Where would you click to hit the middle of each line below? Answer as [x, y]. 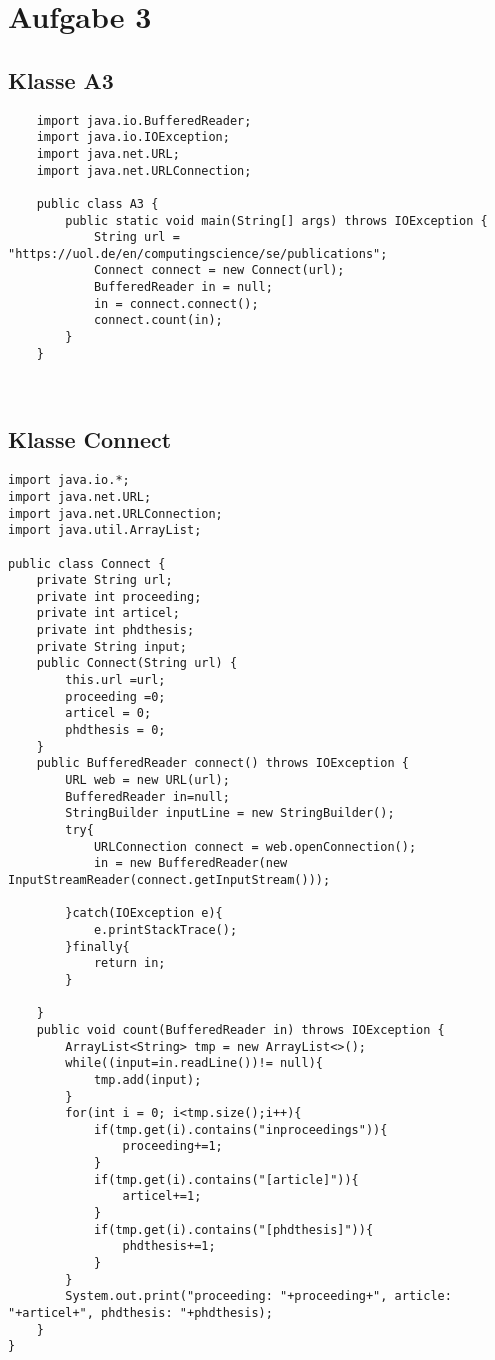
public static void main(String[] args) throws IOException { [276, 220]
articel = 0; [108, 713]
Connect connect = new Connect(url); [219, 270]
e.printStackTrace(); [165, 929]
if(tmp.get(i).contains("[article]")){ [226, 1179]
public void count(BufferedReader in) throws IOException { [240, 1029]
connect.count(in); [158, 320]
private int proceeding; [119, 596]
